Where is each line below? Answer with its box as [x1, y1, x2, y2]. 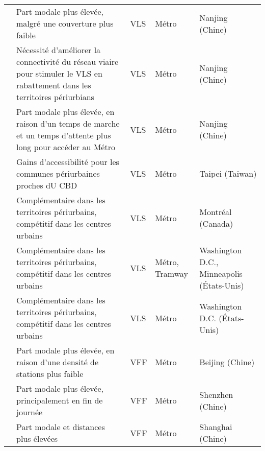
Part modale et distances [16, 421, 105, 433]
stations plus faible [16, 368, 84, 379]
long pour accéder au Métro [16, 141, 115, 153]
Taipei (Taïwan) [199, 168, 257, 179]
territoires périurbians [16, 91, 94, 103]
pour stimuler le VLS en [16, 67, 102, 79]
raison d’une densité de [16, 356, 99, 368]
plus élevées [16, 433, 58, 444]
